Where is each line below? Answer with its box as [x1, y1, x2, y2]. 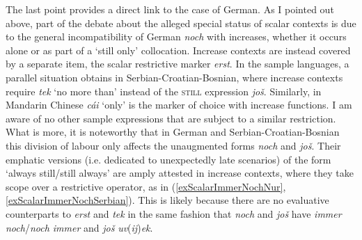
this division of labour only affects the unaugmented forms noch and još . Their [6, 138, 341, 152]
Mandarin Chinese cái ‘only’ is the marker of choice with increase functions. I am [6, 97, 352, 112]
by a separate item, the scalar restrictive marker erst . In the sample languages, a [6, 56, 349, 71]
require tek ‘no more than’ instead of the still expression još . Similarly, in [6, 83, 322, 98]
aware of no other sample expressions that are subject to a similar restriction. [6, 111, 336, 125]
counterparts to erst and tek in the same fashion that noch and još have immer [6, 206, 342, 221]
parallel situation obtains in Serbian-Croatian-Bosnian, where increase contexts [6, 70, 343, 84]
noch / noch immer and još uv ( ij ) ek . [6, 220, 153, 234]
